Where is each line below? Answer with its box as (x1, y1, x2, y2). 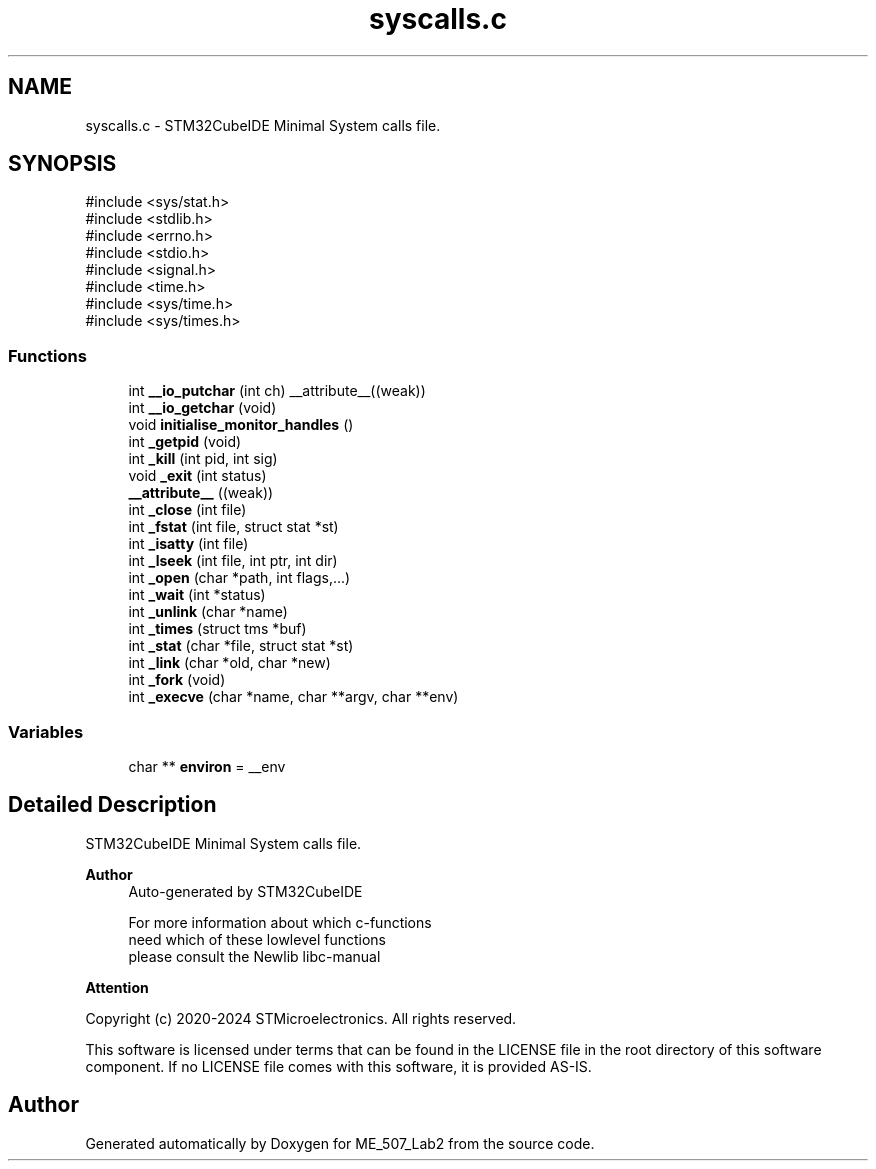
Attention (85, 978, 149, 996)
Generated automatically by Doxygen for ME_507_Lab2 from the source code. (85, 1134, 595, 1152)
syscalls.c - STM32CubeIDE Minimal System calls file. (85, 116, 441, 134)
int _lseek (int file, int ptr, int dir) (128, 552, 338, 570)
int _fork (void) (128, 671, 226, 689)
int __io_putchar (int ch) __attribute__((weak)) (128, 382, 426, 400)
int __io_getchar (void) (128, 399, 277, 417)
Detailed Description (8, 792, 217, 818)
